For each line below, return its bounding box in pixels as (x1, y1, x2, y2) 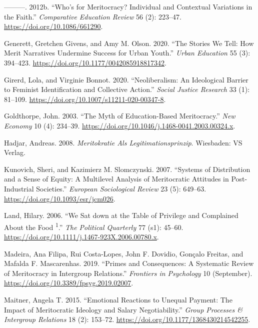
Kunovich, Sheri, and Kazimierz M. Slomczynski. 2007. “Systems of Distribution (4, 163, 250, 174)
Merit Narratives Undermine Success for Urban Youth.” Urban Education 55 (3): (4, 47, 250, 58)
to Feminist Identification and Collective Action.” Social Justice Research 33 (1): (4, 84, 250, 94)
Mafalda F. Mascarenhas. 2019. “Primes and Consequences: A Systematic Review (4, 258, 254, 268)
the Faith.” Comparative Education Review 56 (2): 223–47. (4, 11, 181, 21)
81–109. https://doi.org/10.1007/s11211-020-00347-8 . (4, 93, 166, 104)
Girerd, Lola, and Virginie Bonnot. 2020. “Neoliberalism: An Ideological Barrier (4, 74, 248, 84)
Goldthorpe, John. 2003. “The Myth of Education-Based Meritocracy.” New (4, 110, 235, 121)
